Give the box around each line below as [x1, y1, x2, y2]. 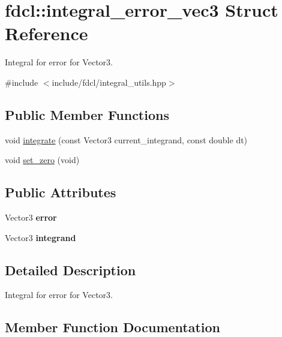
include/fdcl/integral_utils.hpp [52, 76, 166, 88]
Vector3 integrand [5, 231, 76, 243]
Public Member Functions [5, 105, 169, 124]
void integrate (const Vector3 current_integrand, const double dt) [5, 133, 248, 146]
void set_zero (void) [5, 154, 80, 166]
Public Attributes [5, 183, 116, 201]
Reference [5, 21, 88, 46]
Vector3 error [5, 211, 57, 224]
